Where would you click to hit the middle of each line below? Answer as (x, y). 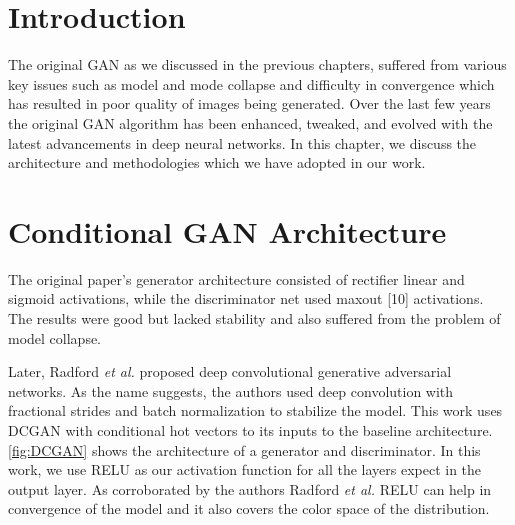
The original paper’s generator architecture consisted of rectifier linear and (236, 278)
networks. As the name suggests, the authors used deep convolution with (231, 390)
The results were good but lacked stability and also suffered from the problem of (254, 318)
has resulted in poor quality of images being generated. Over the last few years (249, 103)
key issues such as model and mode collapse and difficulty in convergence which (251, 83)
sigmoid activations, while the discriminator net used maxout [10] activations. (246, 298)
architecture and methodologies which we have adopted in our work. (217, 162)
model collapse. (55, 337)
